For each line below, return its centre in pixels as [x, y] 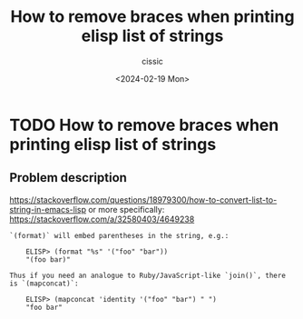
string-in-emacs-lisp [48, 209]
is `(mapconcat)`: [44, 284]
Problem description [68, 178]
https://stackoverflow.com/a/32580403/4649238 [102, 219]
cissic [152, 61]
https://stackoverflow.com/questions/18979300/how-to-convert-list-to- [143, 199]
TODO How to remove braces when [144, 125]
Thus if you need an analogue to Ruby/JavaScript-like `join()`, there [147, 275]
